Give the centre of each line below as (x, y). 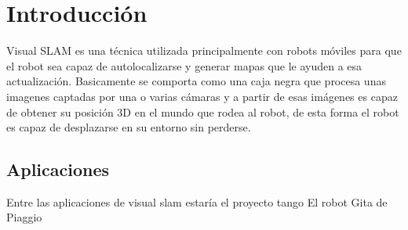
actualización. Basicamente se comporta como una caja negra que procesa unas (196, 81)
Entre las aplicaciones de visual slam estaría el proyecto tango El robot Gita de (197, 201)
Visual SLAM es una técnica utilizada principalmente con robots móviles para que (204, 50)
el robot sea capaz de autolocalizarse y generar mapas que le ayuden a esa (184, 65)
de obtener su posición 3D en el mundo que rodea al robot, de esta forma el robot (203, 111)
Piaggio (24, 217)
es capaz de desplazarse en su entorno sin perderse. (129, 127)
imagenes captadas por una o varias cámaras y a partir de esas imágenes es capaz (202, 96)
